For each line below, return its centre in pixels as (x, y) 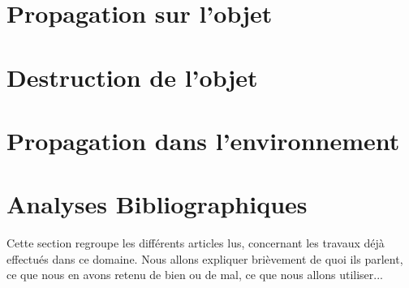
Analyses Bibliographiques (157, 204)
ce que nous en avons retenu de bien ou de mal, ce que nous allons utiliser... (195, 275)
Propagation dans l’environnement (203, 140)
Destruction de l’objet (132, 77)
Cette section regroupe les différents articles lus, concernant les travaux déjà (196, 243)
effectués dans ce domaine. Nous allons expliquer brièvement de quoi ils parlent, (205, 258)
